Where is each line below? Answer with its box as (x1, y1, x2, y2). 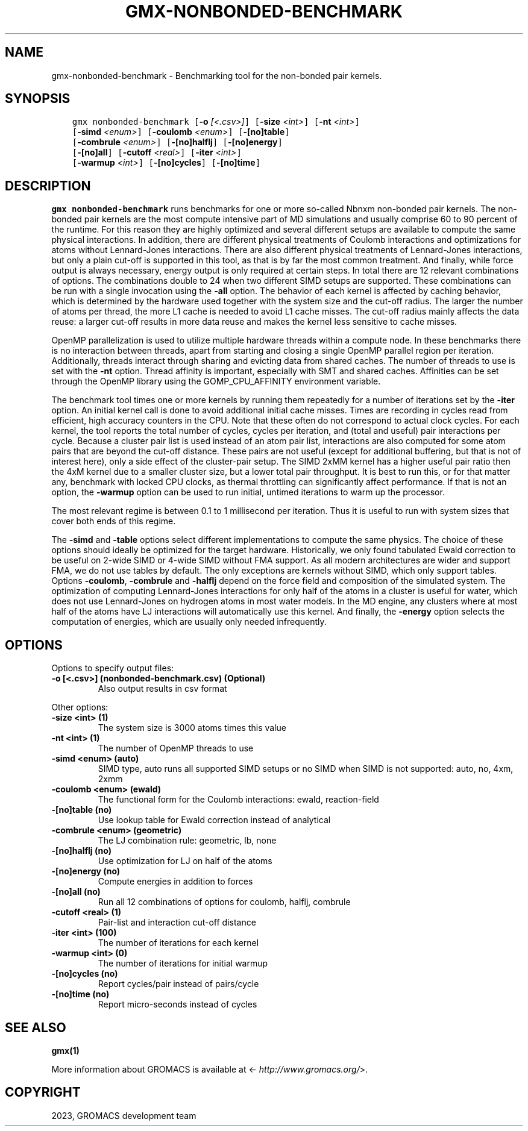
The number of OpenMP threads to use (98, 743, 254, 754)
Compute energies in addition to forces (98, 876, 253, 887)
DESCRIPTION (5, 178, 91, 193)
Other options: (51, 702, 108, 713)
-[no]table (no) (51, 804, 112, 815)
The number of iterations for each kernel (98, 938, 259, 948)
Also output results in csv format (98, 683, 227, 694)
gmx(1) (51, 1045, 80, 1056)
